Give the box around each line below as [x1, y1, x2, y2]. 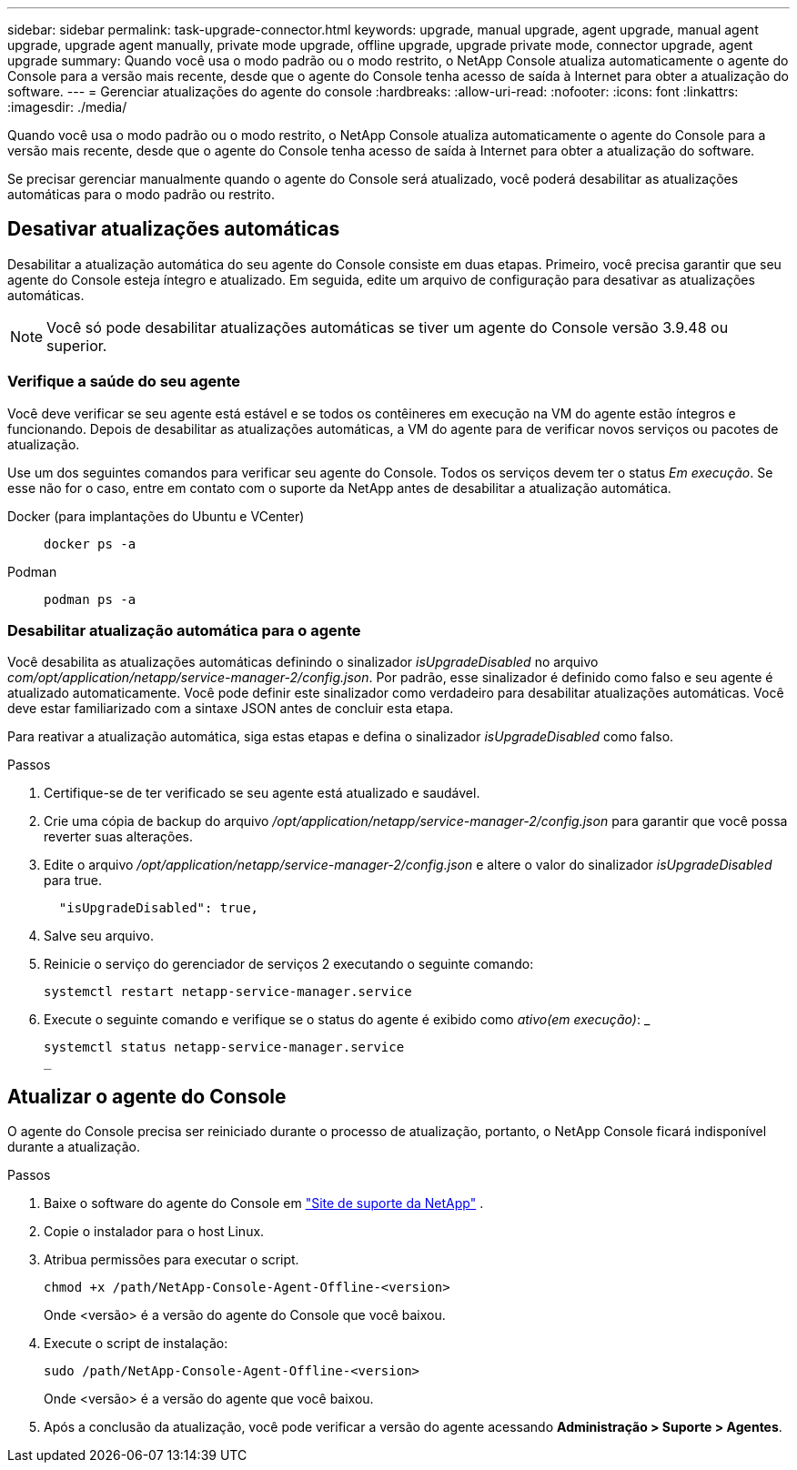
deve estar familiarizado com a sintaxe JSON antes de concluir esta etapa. [7, 700, 454, 717]
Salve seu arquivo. [44, 928, 154, 944]
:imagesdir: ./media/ [7, 99, 127, 115]
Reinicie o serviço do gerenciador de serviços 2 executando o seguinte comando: [44, 956, 534, 972]
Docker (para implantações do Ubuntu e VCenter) [7, 508, 305, 524]
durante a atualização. [7, 1139, 140, 1155]
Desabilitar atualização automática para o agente [7, 620, 361, 639]
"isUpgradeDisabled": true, [58, 901, 259, 916]
